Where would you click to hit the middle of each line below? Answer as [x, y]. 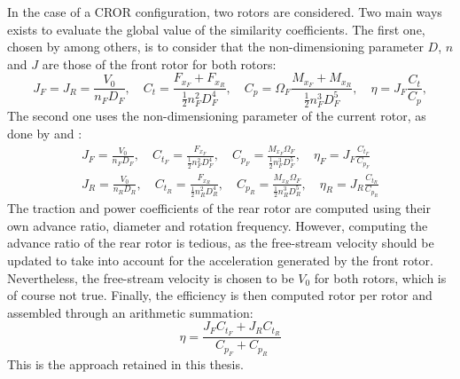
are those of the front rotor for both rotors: [159, 63]
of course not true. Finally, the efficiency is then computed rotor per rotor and [220, 295]
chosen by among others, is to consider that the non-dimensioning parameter [215, 47]
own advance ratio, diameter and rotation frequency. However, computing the [218, 225]
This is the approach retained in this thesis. [125, 363]
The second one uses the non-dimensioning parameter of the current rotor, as [217, 116]
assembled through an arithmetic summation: [130, 312]
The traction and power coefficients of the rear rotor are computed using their [219, 208]
